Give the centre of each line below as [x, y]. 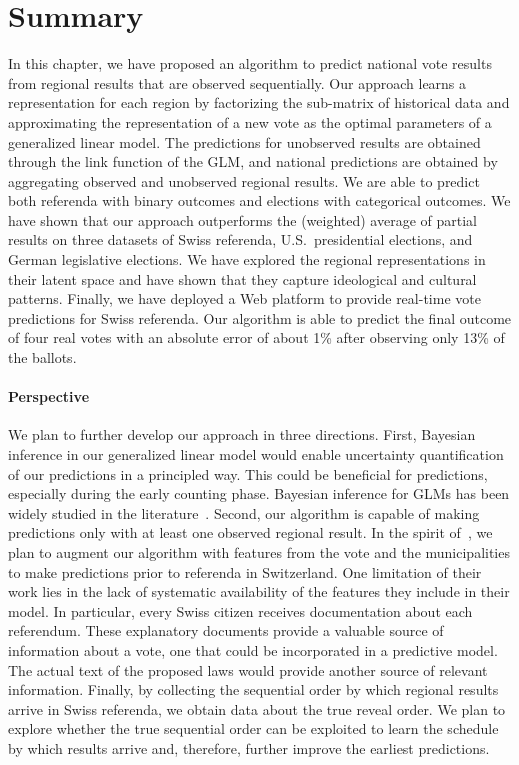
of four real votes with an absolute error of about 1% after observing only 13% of [256, 337]
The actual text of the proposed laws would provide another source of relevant [248, 669]
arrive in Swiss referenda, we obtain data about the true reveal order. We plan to [257, 708]
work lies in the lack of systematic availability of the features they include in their [259, 591]
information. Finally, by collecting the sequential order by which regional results [253, 689]
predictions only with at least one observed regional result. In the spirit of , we [250, 532]
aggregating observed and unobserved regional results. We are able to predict [244, 180]
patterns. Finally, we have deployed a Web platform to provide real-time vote [244, 298]
